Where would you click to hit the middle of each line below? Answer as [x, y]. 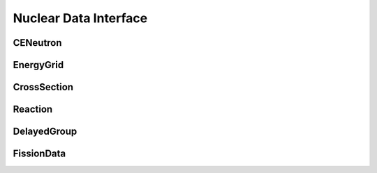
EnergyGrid [38, 65]
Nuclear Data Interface [80, 18]
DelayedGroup [45, 132]
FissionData [39, 154]
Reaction [33, 109]
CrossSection [43, 87]
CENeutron [37, 43]
